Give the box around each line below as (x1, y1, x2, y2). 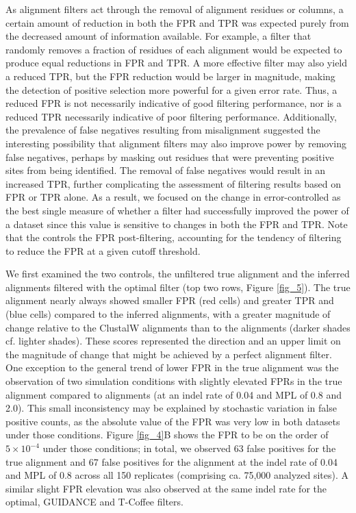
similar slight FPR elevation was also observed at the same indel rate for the (5, 481, 327, 495)
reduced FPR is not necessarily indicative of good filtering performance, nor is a (5, 96, 342, 110)
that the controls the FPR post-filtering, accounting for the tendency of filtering (5, 230, 342, 245)
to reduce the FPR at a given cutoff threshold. (5, 243, 201, 258)
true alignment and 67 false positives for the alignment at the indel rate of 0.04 (5, 454, 338, 468)
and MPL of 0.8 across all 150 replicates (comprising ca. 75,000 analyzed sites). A (5, 468, 349, 482)
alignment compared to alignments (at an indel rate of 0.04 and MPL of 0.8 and (5, 387, 342, 401)
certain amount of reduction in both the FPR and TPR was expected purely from (5, 15, 349, 29)
